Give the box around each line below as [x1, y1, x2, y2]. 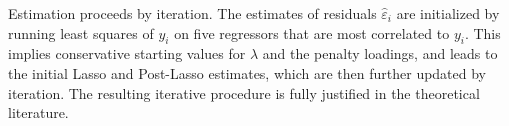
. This [464, 22, 501, 43]
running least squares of [8, 22, 154, 43]
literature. [8, 102, 69, 123]
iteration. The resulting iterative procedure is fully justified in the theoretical [8, 82, 480, 103]
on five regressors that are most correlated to [174, 22, 450, 43]
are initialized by [396, 3, 500, 23]
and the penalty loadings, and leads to [262, 43, 498, 64]
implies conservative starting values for [8, 43, 246, 64]
